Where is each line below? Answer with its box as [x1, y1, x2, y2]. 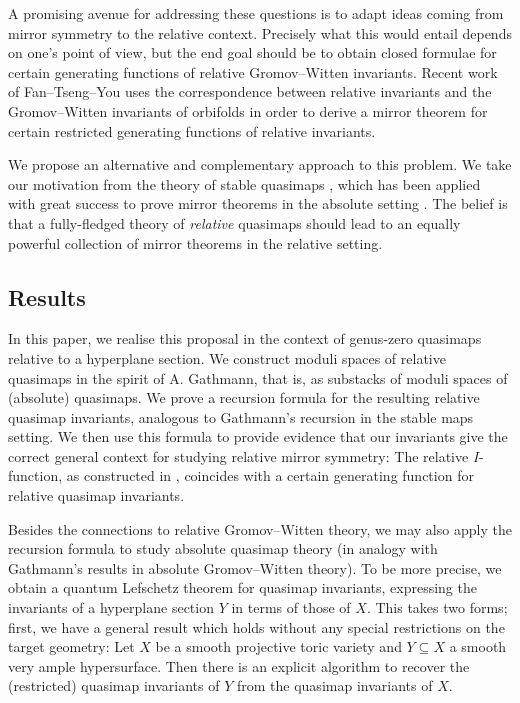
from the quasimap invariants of [236, 675, 433, 696]
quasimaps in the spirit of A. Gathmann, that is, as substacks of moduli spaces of [8, 367, 508, 388]
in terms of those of [231, 597, 351, 618]
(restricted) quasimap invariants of [8, 675, 220, 696]
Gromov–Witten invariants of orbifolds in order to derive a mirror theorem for [8, 100, 488, 121]
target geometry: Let [8, 636, 135, 657]
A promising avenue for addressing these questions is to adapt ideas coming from [8, 3, 504, 23]
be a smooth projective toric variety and [155, 636, 402, 657]
